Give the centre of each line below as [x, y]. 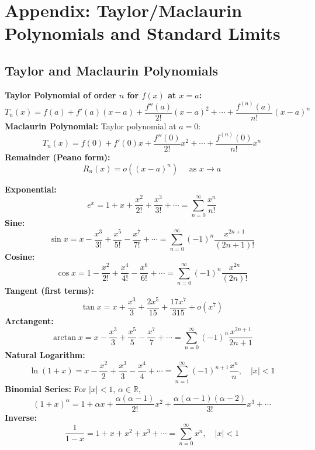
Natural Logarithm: [45, 355]
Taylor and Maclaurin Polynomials [111, 70]
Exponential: [31, 189]
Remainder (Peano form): [58, 157]
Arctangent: [29, 320]
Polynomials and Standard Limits [143, 33]
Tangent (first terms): [49, 290]
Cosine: [20, 257]
